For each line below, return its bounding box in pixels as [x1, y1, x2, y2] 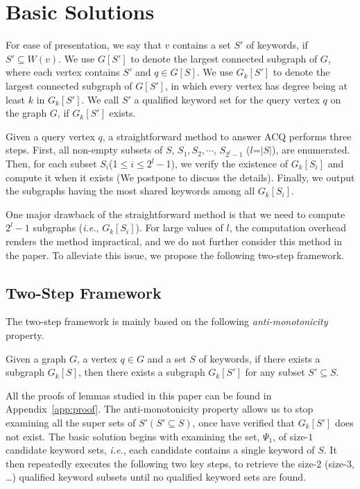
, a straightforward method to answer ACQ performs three [102, 129, 352, 143]
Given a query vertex [6, 129, 95, 143]
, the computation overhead [229, 220, 347, 235]
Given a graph [6, 351, 67, 365]
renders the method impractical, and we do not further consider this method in [6, 234, 343, 248]
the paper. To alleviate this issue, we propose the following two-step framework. [6, 247, 345, 262]
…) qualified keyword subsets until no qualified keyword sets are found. [6, 470, 307, 484]
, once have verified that [192, 415, 295, 429]
